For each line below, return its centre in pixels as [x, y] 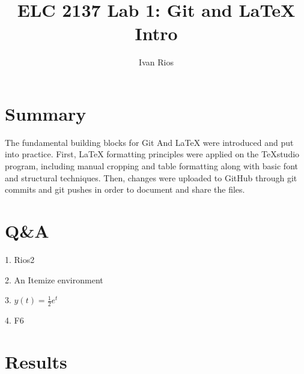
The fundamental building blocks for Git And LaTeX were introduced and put [149, 142]
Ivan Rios [156, 62]
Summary [46, 113]
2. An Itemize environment [54, 279]
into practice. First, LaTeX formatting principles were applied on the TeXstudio [152, 154]
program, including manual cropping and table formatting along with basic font [151, 166]
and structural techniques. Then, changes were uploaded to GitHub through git [151, 177]
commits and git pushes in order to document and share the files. [125, 189]
